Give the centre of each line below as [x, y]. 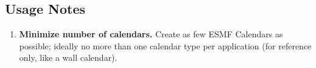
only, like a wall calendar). [68, 57]
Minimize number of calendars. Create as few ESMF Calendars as [151, 34]
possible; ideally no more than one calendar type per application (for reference [165, 45]
